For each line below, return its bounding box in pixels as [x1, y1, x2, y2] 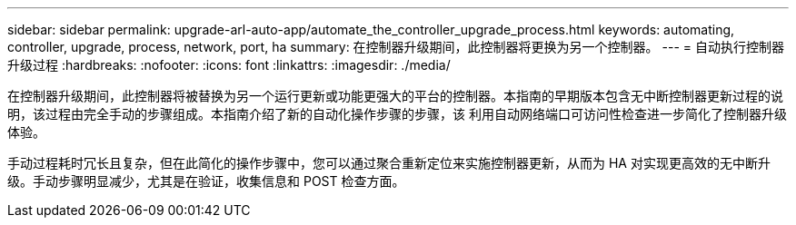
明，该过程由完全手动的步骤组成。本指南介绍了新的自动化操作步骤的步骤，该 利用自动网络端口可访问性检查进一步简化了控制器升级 [7, 106, 787, 122]
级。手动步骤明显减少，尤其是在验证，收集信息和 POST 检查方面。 [7, 173, 405, 189]
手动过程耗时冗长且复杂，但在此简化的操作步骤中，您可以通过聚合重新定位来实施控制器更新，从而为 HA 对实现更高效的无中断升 [7, 155, 771, 171]
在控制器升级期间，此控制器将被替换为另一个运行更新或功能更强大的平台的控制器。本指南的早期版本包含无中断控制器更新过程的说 [7, 88, 783, 103]
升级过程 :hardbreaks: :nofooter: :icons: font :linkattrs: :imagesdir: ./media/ [7, 57, 451, 73]
